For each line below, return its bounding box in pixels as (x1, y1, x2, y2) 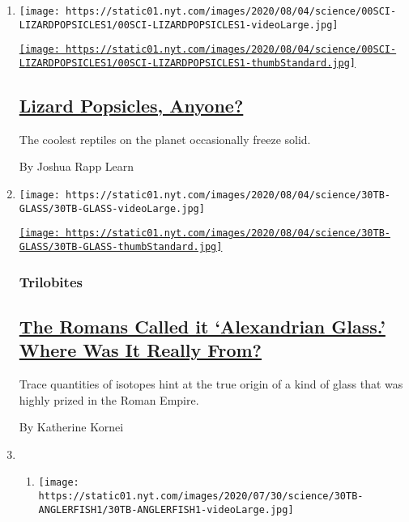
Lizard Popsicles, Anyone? (19, 93, 244, 118)
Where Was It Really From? (19, 337, 262, 363)
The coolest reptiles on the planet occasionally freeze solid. (19, 130, 311, 147)
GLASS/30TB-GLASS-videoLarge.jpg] (19, 202, 205, 214)
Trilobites (19, 271, 83, 291)
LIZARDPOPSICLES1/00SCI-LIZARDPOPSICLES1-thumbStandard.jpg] (19, 57, 356, 69)
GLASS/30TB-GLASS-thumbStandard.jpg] (19, 240, 223, 253)
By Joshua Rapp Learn (19, 158, 134, 175)
